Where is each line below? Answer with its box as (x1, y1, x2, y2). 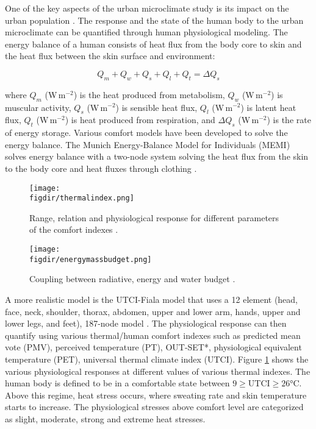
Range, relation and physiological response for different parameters (29, 211, 279, 224)
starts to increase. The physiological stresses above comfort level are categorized (5, 400, 304, 413)
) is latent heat (240, 101, 296, 113)
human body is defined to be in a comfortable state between (5, 377, 230, 389)
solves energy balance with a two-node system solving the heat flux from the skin (5, 150, 309, 163)
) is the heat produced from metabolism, (73, 88, 225, 101)
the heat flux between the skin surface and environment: (5, 49, 215, 62)
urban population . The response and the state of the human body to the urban (5, 13, 304, 26)
